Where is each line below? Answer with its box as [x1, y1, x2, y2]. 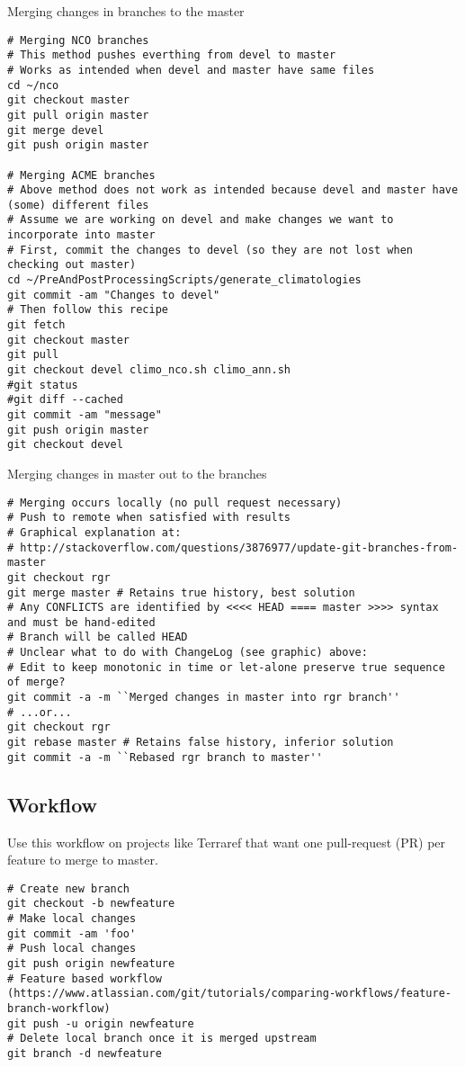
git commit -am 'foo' [7, 927, 137, 940]
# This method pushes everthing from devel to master [7, 49, 336, 62]
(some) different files [7, 198, 149, 211]
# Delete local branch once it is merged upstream [7, 1032, 317, 1045]
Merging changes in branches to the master [7, 2, 245, 20]
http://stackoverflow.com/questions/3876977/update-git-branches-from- [20, 541, 459, 554]
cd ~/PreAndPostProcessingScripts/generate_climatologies [7, 273, 362, 287]
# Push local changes [7, 942, 137, 955]
